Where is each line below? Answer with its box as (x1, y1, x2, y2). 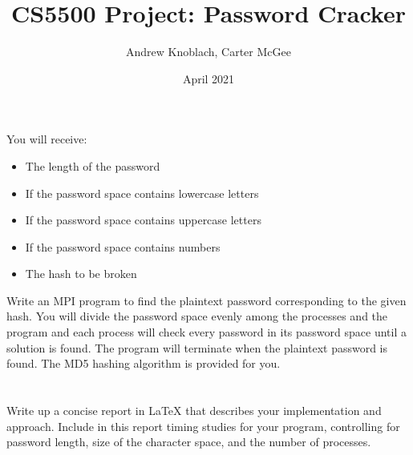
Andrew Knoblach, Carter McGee (126, 43, 291, 60)
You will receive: (6, 131, 87, 147)
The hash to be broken (25, 265, 137, 282)
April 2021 (182, 70, 235, 87)
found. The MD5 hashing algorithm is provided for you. (6, 355, 281, 372)
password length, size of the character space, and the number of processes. (6, 433, 371, 450)
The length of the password (25, 157, 160, 174)
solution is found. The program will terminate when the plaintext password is (6, 339, 388, 356)
